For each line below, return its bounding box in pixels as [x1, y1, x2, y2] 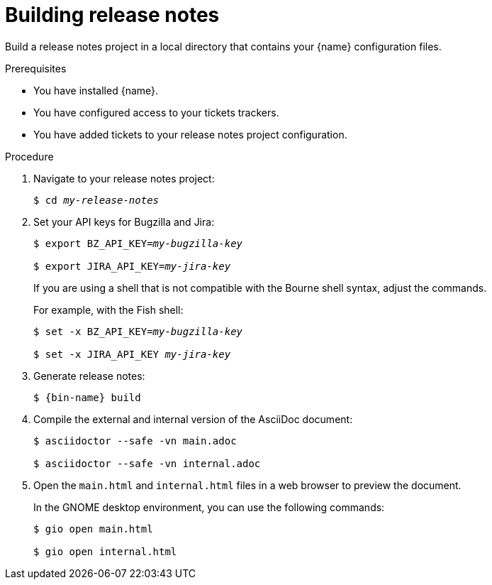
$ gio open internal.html [33, 545, 177, 557]
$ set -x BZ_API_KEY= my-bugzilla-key [33, 325, 243, 337]
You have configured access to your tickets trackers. [33, 106, 279, 119]
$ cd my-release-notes [33, 194, 160, 206]
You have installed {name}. [33, 84, 159, 97]
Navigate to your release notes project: [33, 172, 215, 185]
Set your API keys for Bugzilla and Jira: [33, 215, 215, 228]
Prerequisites [5, 62, 67, 75]
